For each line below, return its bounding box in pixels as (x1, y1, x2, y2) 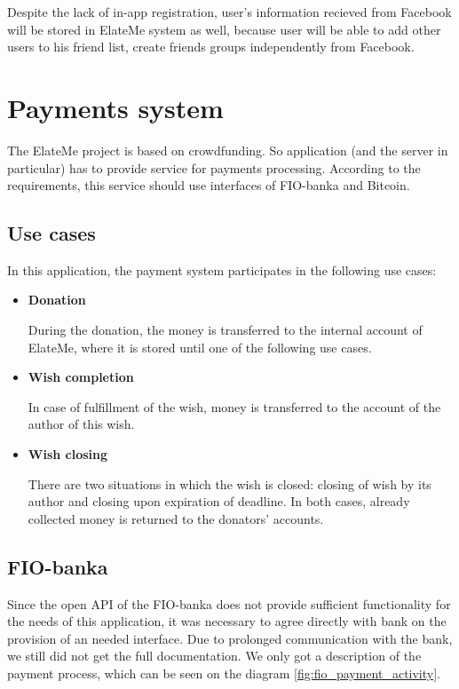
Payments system (7, 89, 224, 125)
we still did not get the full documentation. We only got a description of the (7, 646, 422, 665)
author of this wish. (28, 415, 135, 433)
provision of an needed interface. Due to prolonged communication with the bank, (7, 629, 453, 647)
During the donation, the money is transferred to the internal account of (28, 321, 423, 339)
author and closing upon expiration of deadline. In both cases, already (28, 492, 410, 511)
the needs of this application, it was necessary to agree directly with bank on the (7, 612, 447, 630)
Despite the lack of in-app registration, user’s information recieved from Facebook (7, 3, 452, 20)
